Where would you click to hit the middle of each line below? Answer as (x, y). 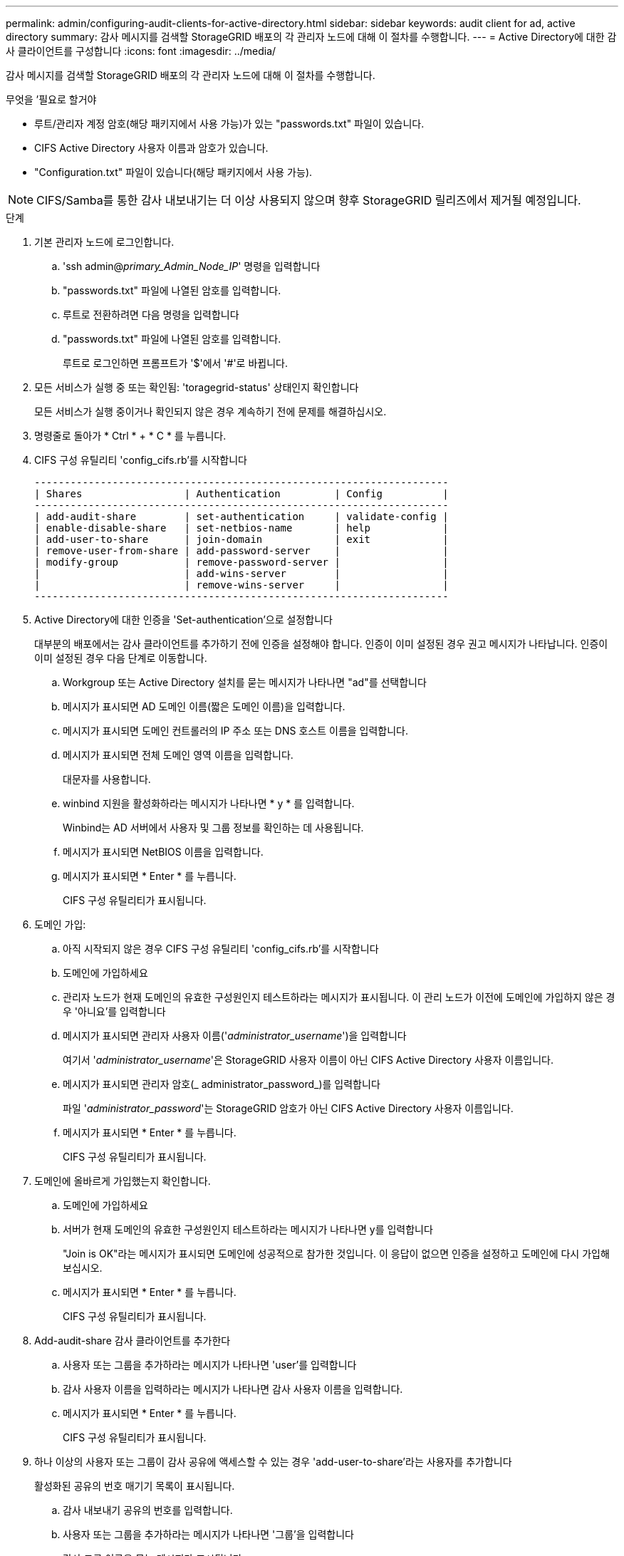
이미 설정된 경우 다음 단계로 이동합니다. (121, 658)
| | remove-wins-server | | (241, 585)
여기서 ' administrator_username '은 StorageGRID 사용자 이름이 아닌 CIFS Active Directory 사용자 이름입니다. (308, 1060)
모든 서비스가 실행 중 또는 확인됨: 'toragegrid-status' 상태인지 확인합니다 (197, 387)
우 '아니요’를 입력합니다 (114, 1011)
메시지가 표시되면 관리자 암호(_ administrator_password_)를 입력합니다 (222, 1084)
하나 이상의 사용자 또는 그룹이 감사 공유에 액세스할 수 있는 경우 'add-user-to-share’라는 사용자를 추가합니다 (273, 1462)
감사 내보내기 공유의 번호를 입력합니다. (148, 1510)
